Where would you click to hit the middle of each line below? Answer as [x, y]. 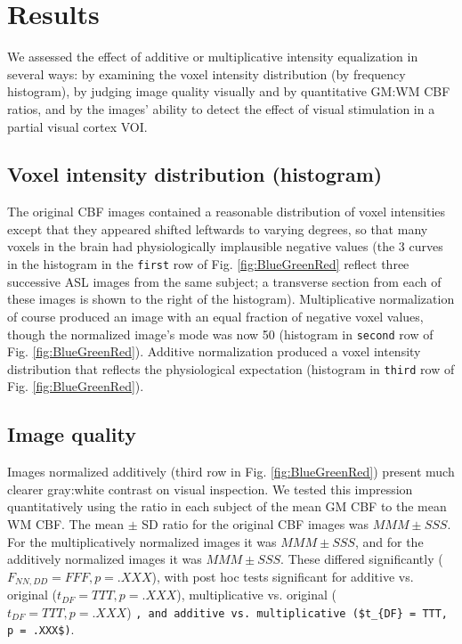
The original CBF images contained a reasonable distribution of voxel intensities [227, 212]
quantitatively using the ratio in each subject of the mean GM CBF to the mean [227, 506]
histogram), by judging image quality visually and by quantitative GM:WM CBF [229, 91]
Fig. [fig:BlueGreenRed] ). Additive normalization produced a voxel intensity [214, 351]
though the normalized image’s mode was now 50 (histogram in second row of [220, 334]
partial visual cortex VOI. [77, 126]
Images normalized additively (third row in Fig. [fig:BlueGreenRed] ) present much [231, 472]
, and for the [389, 541]
